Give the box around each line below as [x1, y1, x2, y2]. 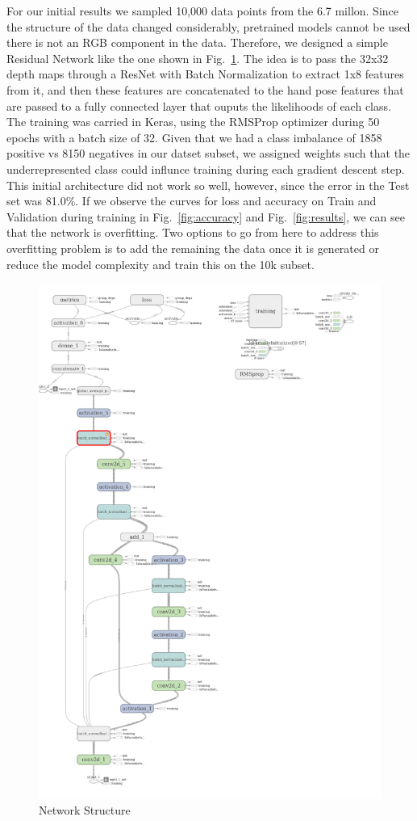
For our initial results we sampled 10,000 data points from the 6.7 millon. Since [6, 2, 399, 19]
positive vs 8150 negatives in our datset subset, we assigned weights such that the [6, 145, 411, 162]
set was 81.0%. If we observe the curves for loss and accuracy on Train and [6, 192, 377, 209]
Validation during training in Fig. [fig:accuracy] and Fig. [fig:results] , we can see [6, 208, 405, 225]
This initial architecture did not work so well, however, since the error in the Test [6, 176, 410, 193]
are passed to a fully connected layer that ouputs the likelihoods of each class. [6, 97, 391, 114]
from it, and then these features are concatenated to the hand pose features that [6, 81, 404, 98]
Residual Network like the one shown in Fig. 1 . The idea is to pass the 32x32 [6, 49, 389, 66]
